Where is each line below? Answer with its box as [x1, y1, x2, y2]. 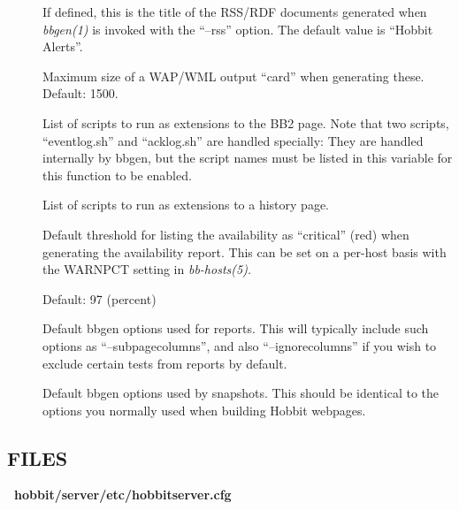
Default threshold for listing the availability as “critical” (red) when [42, 225, 409, 243]
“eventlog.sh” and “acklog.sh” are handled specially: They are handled [42, 131, 424, 149]
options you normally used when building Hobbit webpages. [42, 400, 366, 419]
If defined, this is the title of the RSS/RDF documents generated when [42, 3, 427, 20]
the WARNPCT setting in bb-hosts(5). [42, 260, 252, 278]
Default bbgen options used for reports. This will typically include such [42, 319, 429, 338]
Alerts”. [42, 37, 83, 56]
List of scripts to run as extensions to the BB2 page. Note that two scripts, [42, 113, 449, 132]
